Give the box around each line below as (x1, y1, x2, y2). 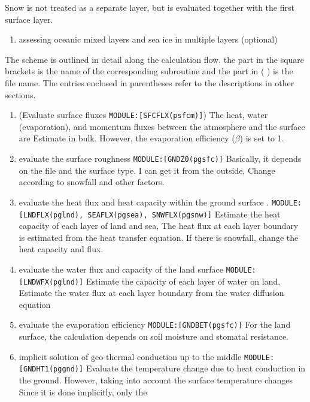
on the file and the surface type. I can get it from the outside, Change (19, 164, 275, 176)
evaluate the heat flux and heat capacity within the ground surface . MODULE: (19, 195, 302, 208)
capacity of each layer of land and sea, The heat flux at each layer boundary (19, 219, 299, 232)
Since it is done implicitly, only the (19, 385, 147, 398)
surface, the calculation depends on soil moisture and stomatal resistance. (19, 330, 288, 343)
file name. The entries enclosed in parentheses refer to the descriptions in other (5, 76, 294, 89)
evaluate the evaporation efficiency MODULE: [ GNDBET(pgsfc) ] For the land (19, 318, 291, 331)
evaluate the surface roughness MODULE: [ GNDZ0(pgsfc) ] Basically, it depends (19, 152, 302, 164)
